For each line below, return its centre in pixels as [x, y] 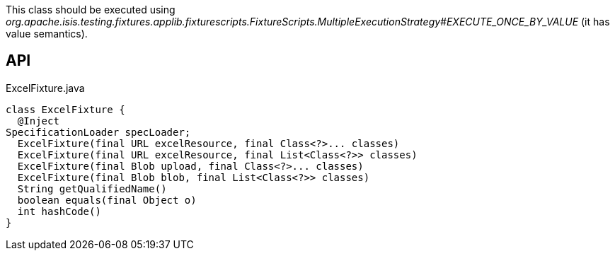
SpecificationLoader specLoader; [98, 132]
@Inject [38, 121]
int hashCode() [59, 211]
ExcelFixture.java [45, 88]
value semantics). [47, 34]
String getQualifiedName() [92, 188]
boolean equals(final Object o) [107, 200]
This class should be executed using [91, 10]
